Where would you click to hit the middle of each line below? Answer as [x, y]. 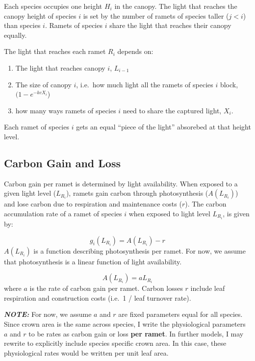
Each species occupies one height [53, 6]
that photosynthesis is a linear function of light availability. [93, 261]
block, [229, 84]
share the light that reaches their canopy [170, 25]
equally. [15, 35]
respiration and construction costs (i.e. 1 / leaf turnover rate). [98, 297]
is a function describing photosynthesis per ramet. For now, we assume [140, 250]
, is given [236, 213]
